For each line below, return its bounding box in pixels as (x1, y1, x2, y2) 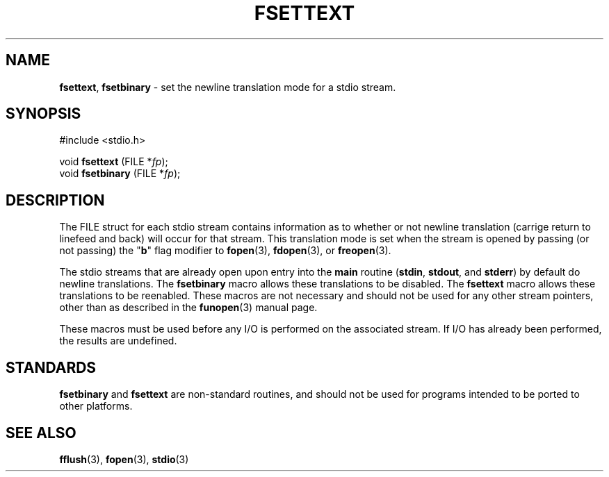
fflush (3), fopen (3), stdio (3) (59, 453, 189, 465)
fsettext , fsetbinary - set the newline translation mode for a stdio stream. (59, 81, 396, 93)
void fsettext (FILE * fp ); (59, 156, 168, 168)
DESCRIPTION (6, 191, 105, 209)
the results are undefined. (59, 335, 177, 347)
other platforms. (59, 400, 133, 412)
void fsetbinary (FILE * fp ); (59, 167, 181, 180)
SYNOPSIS (6, 105, 81, 123)
